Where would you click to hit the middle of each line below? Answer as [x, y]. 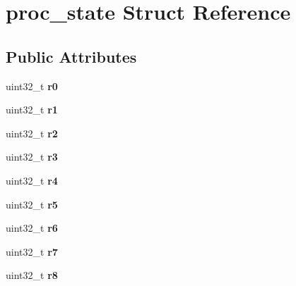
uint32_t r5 [32, 204]
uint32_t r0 [32, 86]
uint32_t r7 [32, 251]
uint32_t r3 [32, 157]
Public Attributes [71, 56]
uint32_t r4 [32, 180]
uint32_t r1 [32, 110]
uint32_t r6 [32, 228]
